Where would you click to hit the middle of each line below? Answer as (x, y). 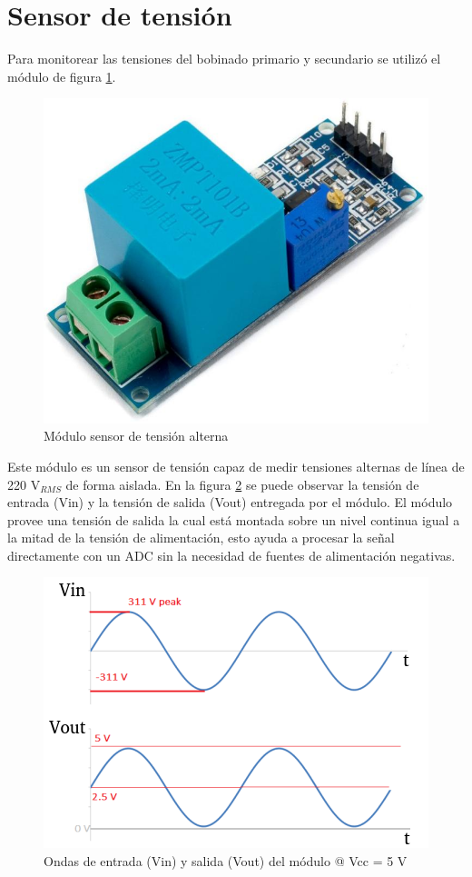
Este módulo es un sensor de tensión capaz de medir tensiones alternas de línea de (236, 466)
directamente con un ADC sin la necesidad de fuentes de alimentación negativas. (231, 555)
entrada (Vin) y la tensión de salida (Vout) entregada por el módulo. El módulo (230, 502)
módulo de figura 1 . (62, 76)
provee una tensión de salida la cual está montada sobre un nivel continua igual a (234, 519)
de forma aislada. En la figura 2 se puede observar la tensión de (242, 484)
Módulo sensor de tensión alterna (136, 436)
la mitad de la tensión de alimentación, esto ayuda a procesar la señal (201, 538)
